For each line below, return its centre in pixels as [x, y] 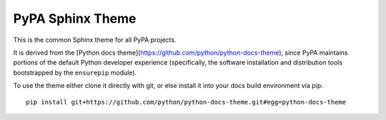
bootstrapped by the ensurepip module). [75, 72]
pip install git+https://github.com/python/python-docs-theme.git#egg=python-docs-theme [186, 102]
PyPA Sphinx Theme [75, 18]
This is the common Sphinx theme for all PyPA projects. [95, 40]
